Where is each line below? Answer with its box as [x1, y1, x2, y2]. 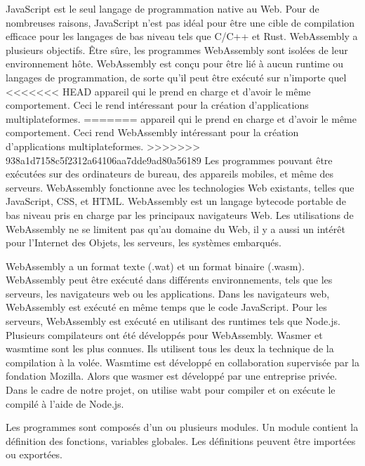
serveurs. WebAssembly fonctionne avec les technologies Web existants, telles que [6, 180, 354, 194]
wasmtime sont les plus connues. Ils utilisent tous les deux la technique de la [6, 341, 334, 356]
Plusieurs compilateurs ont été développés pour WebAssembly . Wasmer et [6, 327, 323, 342]
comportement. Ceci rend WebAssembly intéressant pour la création [6, 125, 299, 140]
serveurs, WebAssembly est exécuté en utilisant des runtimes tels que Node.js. [6, 314, 340, 328]
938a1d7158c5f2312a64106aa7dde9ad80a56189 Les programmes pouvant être [6, 152, 333, 167]
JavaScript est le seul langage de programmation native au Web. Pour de [6, 1, 319, 15]
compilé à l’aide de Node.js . [6, 396, 124, 411]
